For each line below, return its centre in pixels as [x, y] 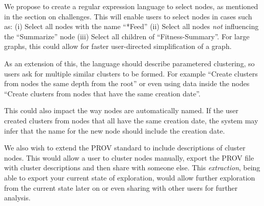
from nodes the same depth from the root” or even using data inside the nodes [127, 83]
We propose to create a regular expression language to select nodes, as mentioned [131, 6]
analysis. [17, 198]
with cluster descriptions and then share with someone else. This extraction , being [132, 168]
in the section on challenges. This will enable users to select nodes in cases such [128, 16]
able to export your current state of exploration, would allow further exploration [130, 177]
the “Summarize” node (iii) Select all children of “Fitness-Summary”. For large [127, 36]
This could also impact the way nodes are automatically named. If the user [121, 110]
